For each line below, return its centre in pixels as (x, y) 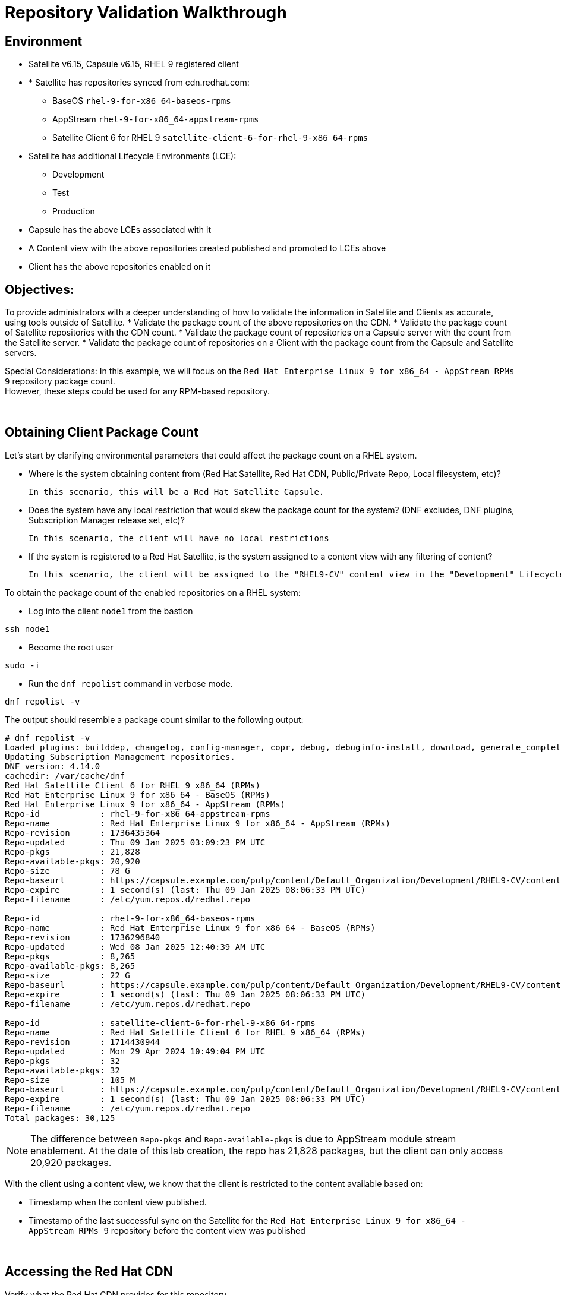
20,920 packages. (71, 1162)
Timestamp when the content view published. (118, 1202)
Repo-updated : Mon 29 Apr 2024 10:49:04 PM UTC (135, 1051)
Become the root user (71, 647)
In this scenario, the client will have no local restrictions (179, 538)
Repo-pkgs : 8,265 (70, 956)
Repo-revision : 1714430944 (83, 1042)
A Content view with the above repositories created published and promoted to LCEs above (207, 248)
